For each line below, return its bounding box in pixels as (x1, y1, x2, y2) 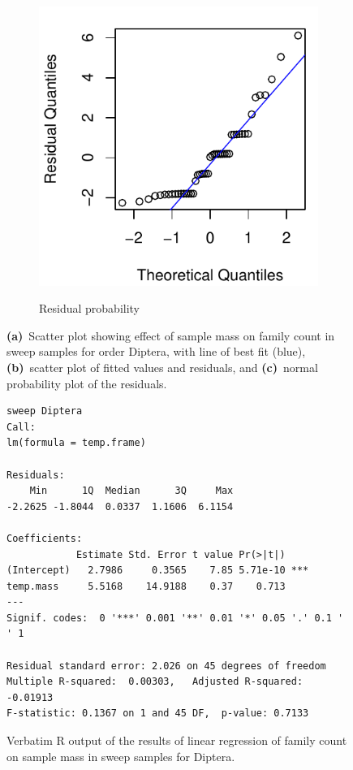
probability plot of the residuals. (6, 374, 167, 391)
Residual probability (39, 300, 140, 317)
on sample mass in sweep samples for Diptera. (6, 747, 235, 764)
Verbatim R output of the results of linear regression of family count (6, 732, 347, 749)
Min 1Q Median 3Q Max (29, 485, 234, 497)
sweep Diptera (6, 405, 83, 417)
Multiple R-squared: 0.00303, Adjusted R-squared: (6, 676, 303, 688)
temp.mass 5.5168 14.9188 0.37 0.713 (6, 580, 286, 592)
